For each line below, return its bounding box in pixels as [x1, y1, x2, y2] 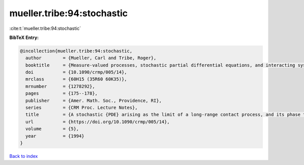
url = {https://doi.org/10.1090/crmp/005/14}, [25, 119, 170, 125]
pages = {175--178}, [25, 91, 98, 96]
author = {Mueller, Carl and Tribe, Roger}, [25, 55, 157, 61]
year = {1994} [25, 133, 85, 139]
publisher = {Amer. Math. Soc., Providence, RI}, [25, 98, 162, 103]
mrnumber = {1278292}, [25, 84, 95, 89]
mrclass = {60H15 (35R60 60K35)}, [25, 76, 127, 82]
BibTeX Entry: [9, 34, 39, 40]
